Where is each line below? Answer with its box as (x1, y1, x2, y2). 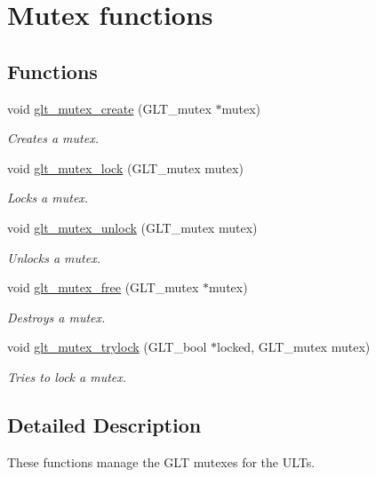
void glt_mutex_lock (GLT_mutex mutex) (7, 158, 244, 177)
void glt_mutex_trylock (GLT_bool (7, 338, 207, 356)
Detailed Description (7, 410, 202, 438)
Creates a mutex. (7, 129, 99, 147)
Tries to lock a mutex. (7, 367, 127, 386)
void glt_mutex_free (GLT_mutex (7, 278, 199, 297)
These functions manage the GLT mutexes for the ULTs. (7, 452, 316, 471)
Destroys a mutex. (7, 307, 106, 326)
